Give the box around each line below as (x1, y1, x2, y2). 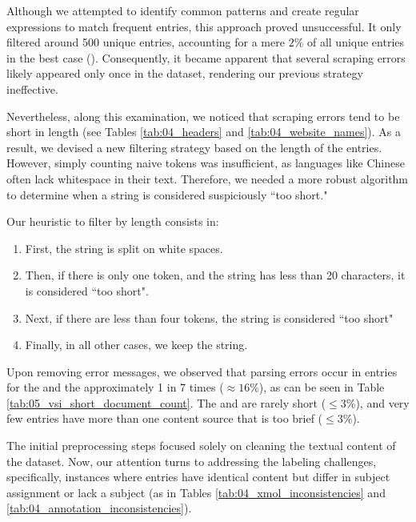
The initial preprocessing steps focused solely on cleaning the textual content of (6, 437, 396, 454)
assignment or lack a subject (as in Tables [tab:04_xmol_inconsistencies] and (6, 484, 386, 500)
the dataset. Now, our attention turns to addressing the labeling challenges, (6, 452, 377, 469)
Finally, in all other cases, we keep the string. (25, 336, 248, 353)
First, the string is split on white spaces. (25, 239, 223, 256)
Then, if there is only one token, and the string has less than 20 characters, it (25, 267, 406, 283)
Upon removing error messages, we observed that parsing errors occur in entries (6, 363, 398, 379)
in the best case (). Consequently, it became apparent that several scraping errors (6, 49, 406, 66)
